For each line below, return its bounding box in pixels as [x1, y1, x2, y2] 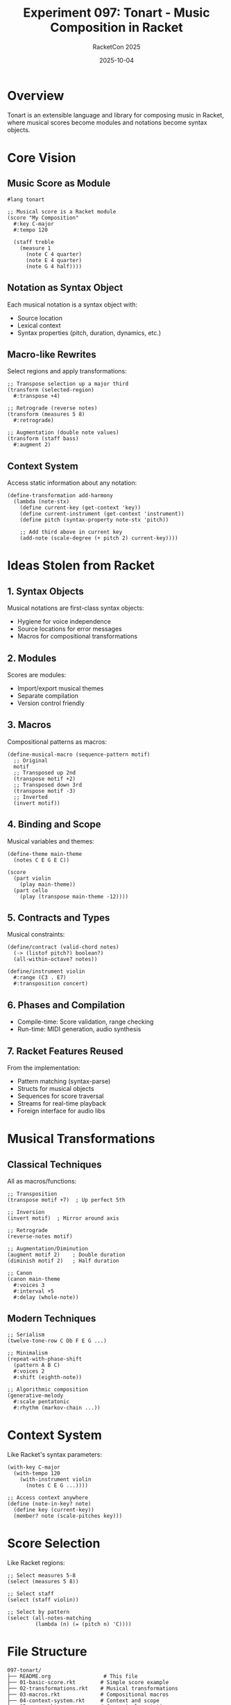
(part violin [13, 875, 51, 882]
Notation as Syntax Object [7, 282, 123, 293]
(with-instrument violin [19, 1476, 92, 1482]
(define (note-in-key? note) [7, 1500, 92, 1507]
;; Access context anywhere [7, 1494, 89, 1501]
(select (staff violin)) [7, 1596, 79, 1603]
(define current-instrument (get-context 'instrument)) [19, 510, 185, 517]
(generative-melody [7, 1392, 64, 1399]
